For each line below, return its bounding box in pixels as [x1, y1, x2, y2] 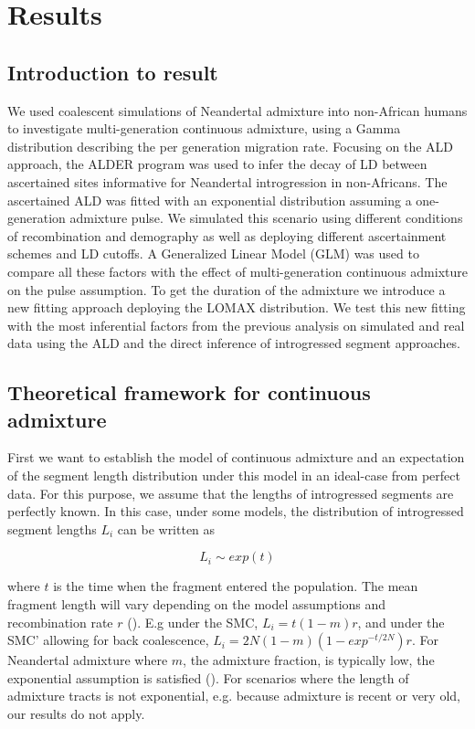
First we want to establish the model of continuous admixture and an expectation [7, 448, 465, 467]
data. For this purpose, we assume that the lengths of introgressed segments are [7, 483, 454, 502]
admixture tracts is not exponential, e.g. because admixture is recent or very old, [7, 686, 460, 705]
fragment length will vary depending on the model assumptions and [7, 595, 386, 614]
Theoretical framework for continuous [7, 378, 371, 407]
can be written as [117, 519, 216, 538]
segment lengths [7, 519, 97, 538]
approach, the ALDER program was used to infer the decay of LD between [7, 154, 427, 174]
